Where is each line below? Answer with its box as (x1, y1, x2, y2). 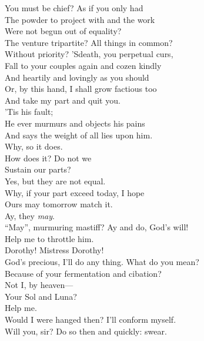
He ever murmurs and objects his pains (5, 117, 145, 129)
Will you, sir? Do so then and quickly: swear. (5, 325, 167, 337)
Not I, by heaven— (5, 279, 73, 291)
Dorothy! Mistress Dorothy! (5, 244, 104, 256)
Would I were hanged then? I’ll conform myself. (5, 313, 176, 326)
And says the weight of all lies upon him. (5, 128, 153, 141)
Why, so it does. (5, 140, 63, 153)
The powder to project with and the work (5, 13, 155, 25)
